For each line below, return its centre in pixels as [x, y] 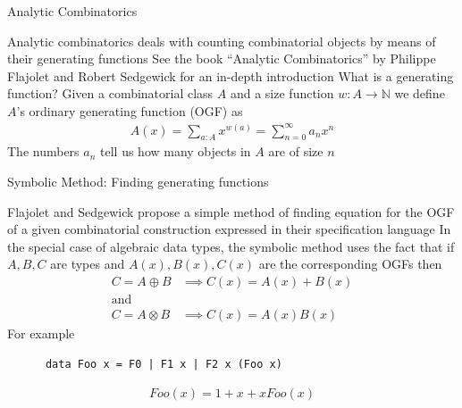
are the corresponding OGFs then [350, 264]
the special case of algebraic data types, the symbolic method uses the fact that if [231, 246]
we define [420, 93]
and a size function [282, 93]
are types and [88, 264]
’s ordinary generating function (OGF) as [130, 110]
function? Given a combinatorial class [110, 93]
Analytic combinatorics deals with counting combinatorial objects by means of [222, 41]
